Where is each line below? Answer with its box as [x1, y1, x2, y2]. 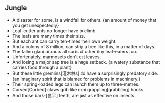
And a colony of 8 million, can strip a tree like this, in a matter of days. [12, 43, 156, 49]
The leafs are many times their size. [12, 33, 85, 39]
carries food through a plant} [12, 64, 72, 70]
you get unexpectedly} [12, 22, 59, 28]
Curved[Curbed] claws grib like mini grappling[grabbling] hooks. [12, 86, 145, 92]
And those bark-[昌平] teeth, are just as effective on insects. [12, 92, 136, 98]
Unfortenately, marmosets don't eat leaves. [12, 54, 101, 60]
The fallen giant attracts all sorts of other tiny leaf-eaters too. [12, 49, 138, 54]
